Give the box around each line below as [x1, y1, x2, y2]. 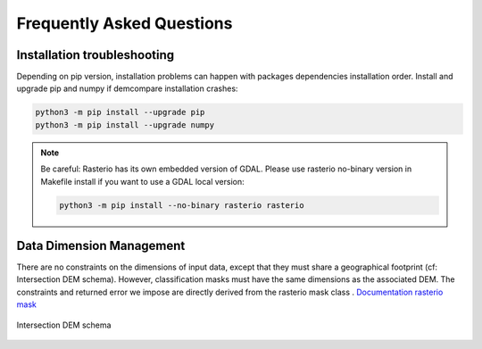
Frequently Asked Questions [16, 13, 233, 33]
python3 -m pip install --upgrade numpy [35, 120, 214, 129]
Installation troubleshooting [16, 47, 175, 62]
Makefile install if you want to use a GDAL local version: [40, 176, 245, 187]
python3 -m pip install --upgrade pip [35, 107, 205, 118]
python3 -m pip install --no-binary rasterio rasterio [59, 200, 304, 210]
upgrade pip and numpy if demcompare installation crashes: [16, 83, 238, 94]
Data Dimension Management [16, 237, 186, 253]
